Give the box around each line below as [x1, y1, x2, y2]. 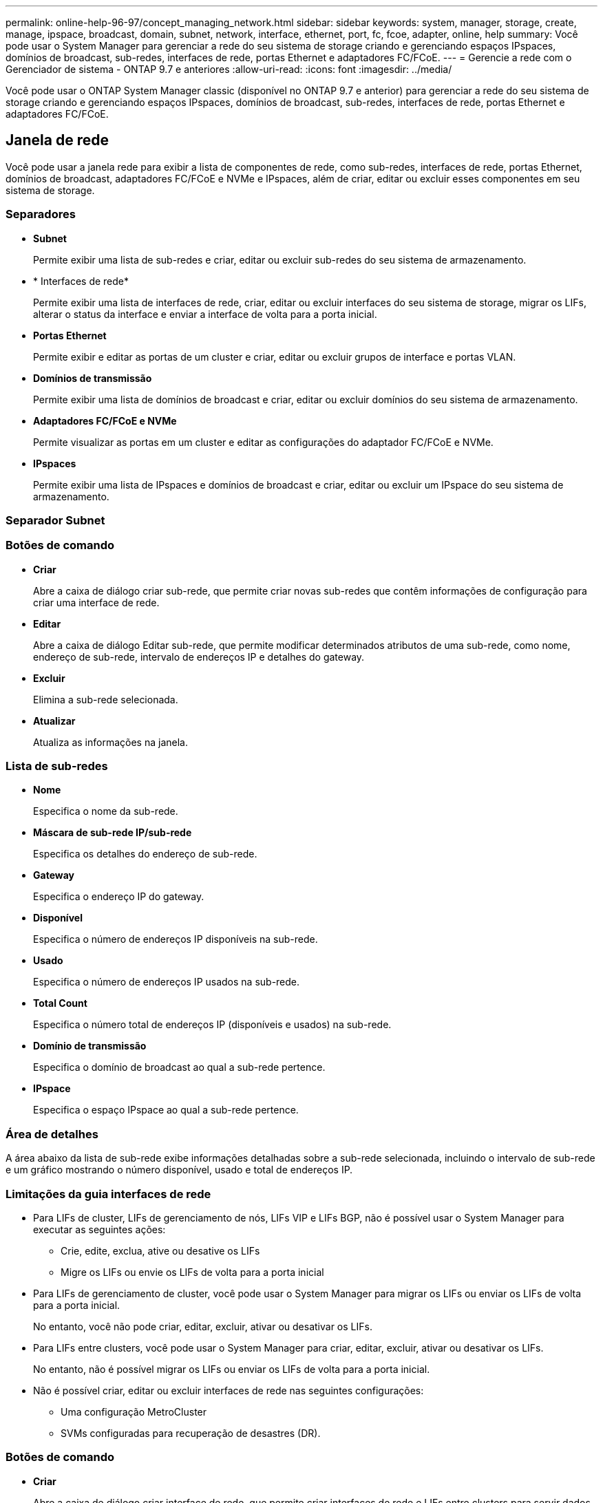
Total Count [33, 997, 87, 1010]
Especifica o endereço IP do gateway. [33, 891, 204, 903]
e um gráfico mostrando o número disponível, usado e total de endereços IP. [6, 1164, 353, 1176]
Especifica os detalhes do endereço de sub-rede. [33, 848, 257, 860]
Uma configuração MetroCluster [61, 1405, 207, 1418]
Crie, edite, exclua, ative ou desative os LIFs [61, 1244, 260, 1257]
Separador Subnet [6, 513, 105, 527]
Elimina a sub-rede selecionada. [33, 693, 178, 705]
